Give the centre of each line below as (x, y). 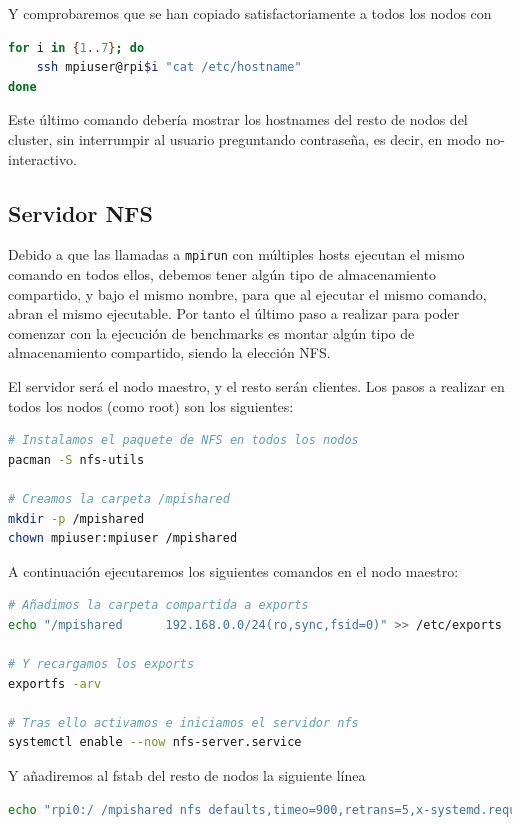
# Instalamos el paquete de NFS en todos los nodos (183, 440)
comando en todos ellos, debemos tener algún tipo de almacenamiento (222, 274)
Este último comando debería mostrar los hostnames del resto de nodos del (238, 119)
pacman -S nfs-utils (76, 459)
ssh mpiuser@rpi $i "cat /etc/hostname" (169, 67)
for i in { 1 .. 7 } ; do (76, 47)
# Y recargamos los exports (101, 664)
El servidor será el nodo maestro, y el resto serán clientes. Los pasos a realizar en (256, 385)
